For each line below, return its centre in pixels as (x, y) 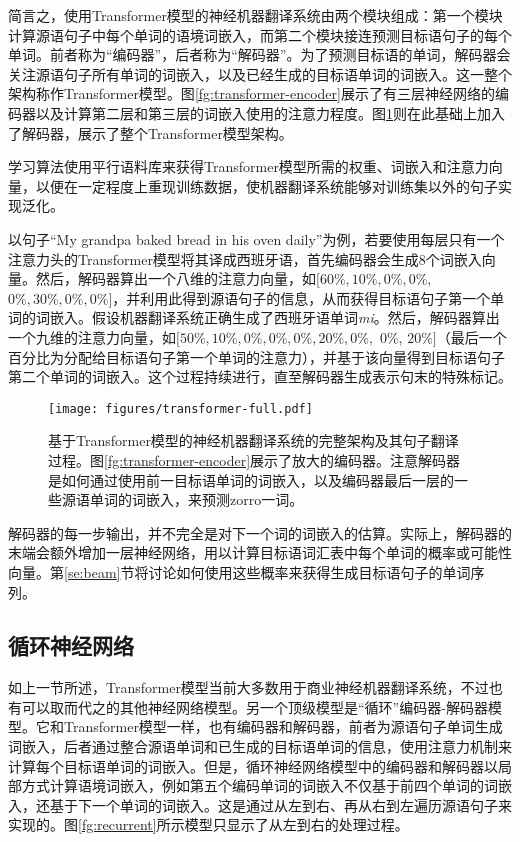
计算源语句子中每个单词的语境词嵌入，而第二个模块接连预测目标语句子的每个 (260, 34)
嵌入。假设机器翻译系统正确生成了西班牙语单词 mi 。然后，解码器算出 (274, 317)
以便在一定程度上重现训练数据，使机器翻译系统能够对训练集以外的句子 (266, 185)
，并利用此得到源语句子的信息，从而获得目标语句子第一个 (301, 297)
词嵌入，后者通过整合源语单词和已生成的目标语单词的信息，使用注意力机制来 (260, 746)
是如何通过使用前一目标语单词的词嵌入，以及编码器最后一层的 (251, 479)
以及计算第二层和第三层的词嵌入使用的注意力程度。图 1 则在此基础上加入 (270, 112)
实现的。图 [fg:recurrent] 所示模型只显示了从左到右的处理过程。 (208, 824)
